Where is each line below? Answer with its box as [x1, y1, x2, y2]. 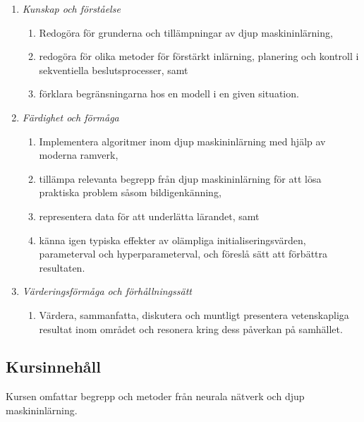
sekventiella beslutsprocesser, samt [39, 62, 188, 77]
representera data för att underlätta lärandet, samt [39, 208, 260, 223]
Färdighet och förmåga [22, 109, 119, 124]
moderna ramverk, [39, 147, 119, 162]
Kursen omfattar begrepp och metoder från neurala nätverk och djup [6, 389, 305, 404]
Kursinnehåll [6, 356, 101, 378]
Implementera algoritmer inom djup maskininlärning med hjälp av [39, 133, 326, 148]
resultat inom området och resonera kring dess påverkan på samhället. [39, 321, 343, 336]
